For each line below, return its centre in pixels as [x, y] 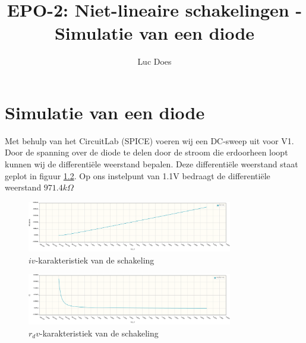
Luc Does [154, 61]
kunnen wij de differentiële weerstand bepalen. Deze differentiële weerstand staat [152, 164]
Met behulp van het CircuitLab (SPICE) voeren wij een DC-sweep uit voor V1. [149, 140]
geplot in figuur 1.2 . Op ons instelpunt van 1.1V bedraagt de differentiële [138, 175]
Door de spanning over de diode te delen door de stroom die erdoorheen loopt [146, 152]
